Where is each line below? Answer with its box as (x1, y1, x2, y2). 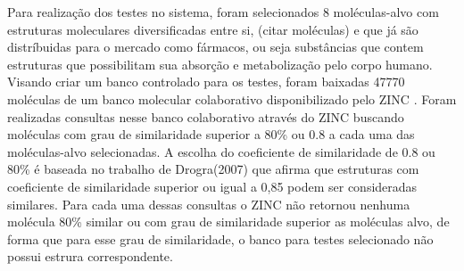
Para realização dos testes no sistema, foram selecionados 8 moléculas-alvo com (7, 3, 439, 21)
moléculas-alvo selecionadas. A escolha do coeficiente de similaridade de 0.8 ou (7, 142, 435, 160)
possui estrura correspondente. (7, 247, 173, 266)
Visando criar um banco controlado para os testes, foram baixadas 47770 (7, 72, 405, 91)
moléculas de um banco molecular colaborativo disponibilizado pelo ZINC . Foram (7, 89, 457, 108)
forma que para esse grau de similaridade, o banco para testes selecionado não (7, 229, 434, 248)
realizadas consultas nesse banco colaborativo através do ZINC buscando (7, 107, 404, 126)
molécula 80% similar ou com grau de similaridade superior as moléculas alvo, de (7, 212, 450, 231)
